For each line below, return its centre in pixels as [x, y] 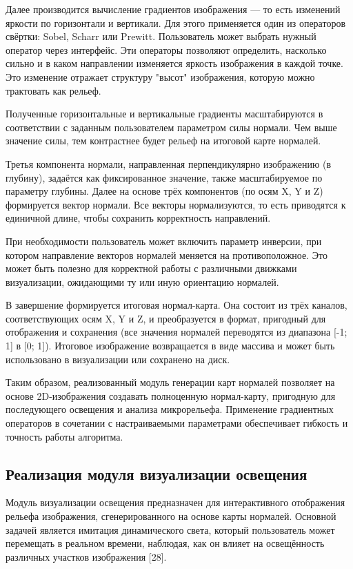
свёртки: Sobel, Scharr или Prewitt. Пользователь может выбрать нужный [161, 36]
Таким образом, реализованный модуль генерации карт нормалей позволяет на [170, 382]
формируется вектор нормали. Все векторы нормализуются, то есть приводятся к [176, 204]
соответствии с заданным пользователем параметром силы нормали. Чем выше [171, 127]
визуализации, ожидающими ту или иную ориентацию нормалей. [142, 281]
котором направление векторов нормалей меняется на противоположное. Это [167, 254]
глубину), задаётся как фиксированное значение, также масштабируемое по [164, 177]
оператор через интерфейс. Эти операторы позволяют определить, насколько [166, 49]
